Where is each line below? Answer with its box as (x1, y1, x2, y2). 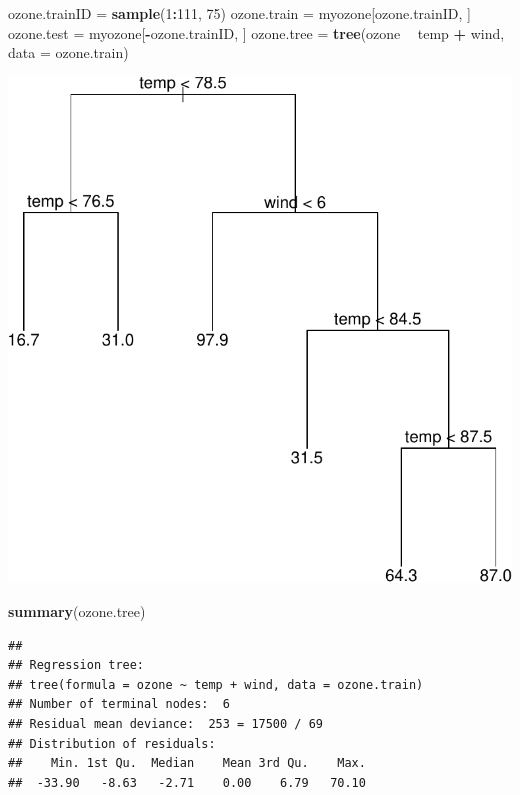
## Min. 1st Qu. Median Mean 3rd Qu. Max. (8, 756, 366, 771)
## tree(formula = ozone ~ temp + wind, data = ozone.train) (8, 677, 424, 692)
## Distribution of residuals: (8, 736, 216, 751)
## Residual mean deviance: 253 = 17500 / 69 (8, 716, 323, 731)
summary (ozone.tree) (8, 601, 146, 621)
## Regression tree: (8, 658, 145, 673)
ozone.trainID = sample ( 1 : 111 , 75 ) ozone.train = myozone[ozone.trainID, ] (8, 3, 471, 23)
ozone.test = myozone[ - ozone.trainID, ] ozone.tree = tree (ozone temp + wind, (8, 22, 505, 43)
